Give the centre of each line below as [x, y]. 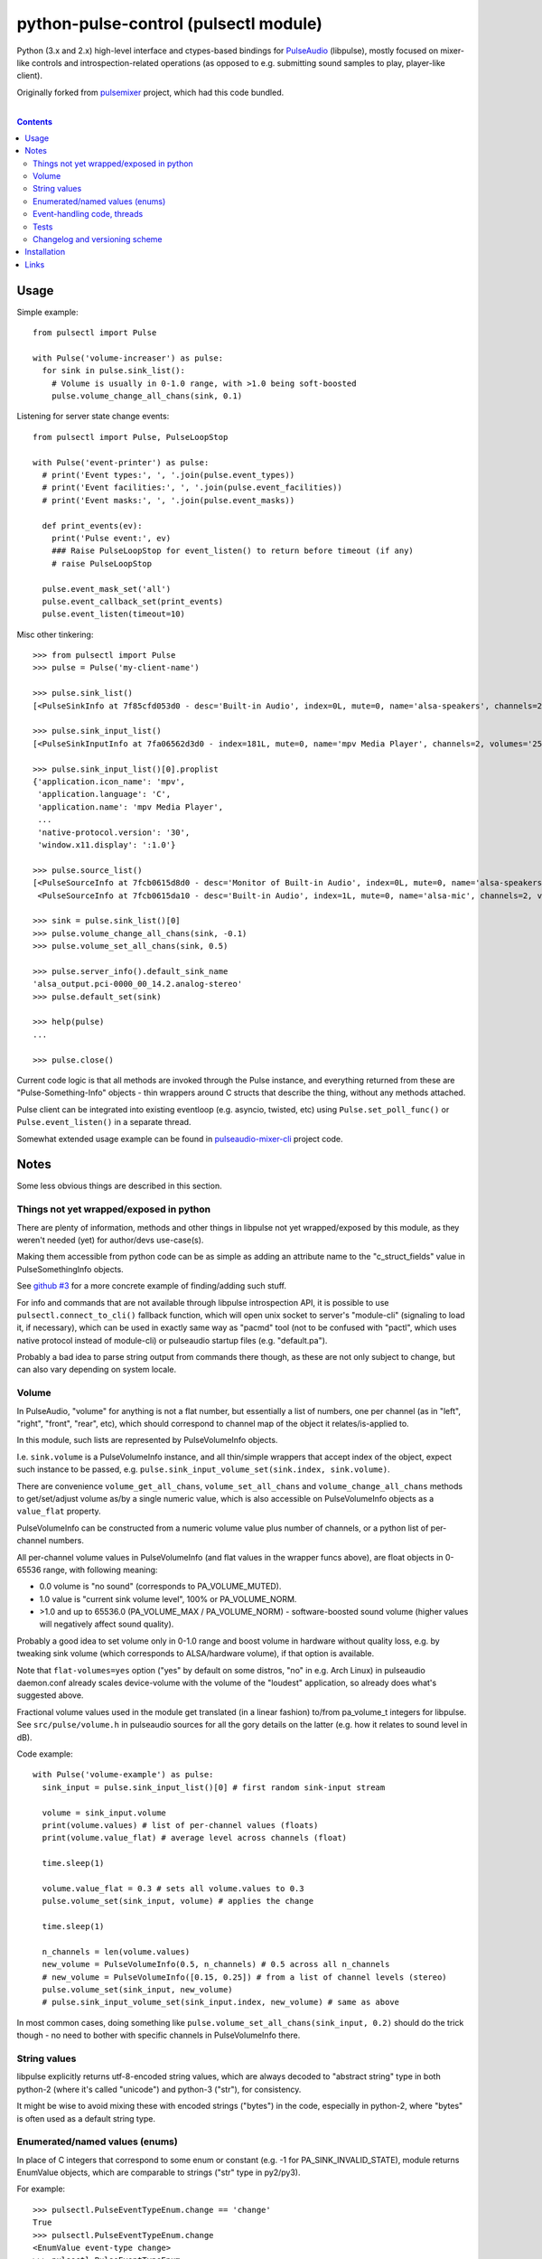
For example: [41, 2189]
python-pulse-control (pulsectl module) [169, 23]
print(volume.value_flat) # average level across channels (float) [195, 1838]
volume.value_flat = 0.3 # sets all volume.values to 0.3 [173, 1888]
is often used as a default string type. [86, 2118]
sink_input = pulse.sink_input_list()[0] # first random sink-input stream [214, 1787]
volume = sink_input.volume [104, 1813]
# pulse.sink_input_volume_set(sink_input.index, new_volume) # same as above [221, 2002]
